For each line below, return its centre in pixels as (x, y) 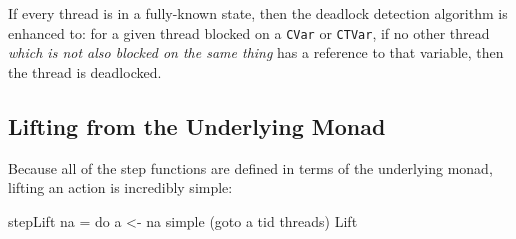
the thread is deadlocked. (85, 71)
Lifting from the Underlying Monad (197, 125)
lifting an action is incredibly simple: (120, 187)
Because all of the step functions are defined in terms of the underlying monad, (250, 167)
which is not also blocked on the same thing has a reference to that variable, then (256, 52)
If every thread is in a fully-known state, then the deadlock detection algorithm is (258, 13)
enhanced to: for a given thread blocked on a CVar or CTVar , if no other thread (249, 32)
